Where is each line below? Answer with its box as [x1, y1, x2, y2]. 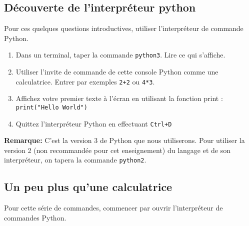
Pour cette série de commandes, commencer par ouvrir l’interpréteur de [4, 202, 223, 213]
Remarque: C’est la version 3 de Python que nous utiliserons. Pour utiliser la [4, 135, 245, 145]
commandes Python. [4, 212, 66, 222]
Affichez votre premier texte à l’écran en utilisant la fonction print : [15, 93, 223, 103]
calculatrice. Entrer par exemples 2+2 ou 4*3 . [15, 76, 155, 86]
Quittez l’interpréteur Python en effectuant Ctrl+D [15, 118, 172, 128]
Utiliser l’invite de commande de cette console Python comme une [15, 66, 218, 77]
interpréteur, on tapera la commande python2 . [4, 154, 146, 165]
